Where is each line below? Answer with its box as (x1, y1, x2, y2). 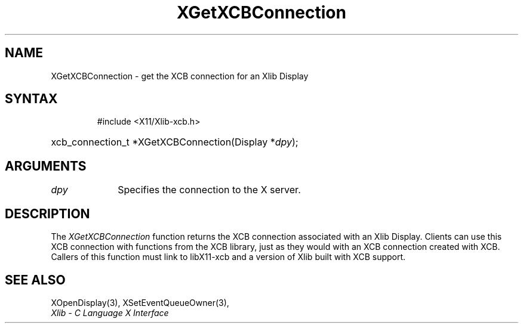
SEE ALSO (5, 272, 66, 287)
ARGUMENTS (5, 158, 87, 174)
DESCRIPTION (5, 206, 90, 221)
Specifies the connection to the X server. (118, 184, 301, 196)
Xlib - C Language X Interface (51, 307, 169, 318)
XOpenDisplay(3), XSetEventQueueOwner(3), (51, 297, 229, 308)
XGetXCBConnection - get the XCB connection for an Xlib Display (51, 70, 309, 81)
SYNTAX (5, 91, 58, 107)
